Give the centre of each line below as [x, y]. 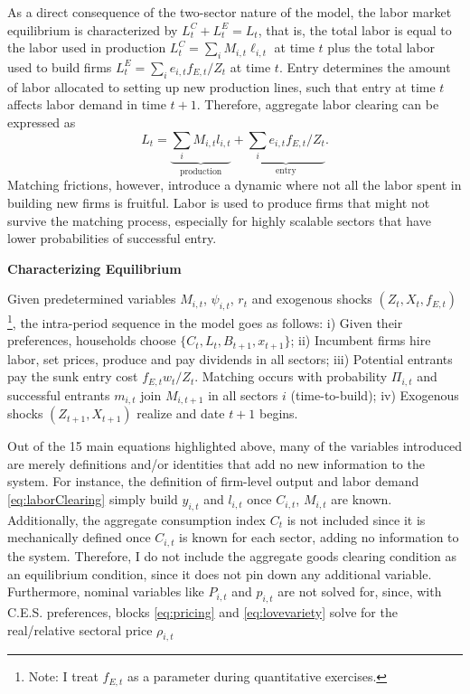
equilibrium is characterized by [93, 29]
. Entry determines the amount [365, 66]
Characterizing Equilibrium [94, 268]
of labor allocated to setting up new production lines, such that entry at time [221, 86]
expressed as [42, 122]
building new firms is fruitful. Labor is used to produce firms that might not [219, 202]
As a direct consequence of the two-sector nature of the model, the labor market [230, 12]
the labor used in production [87, 47]
